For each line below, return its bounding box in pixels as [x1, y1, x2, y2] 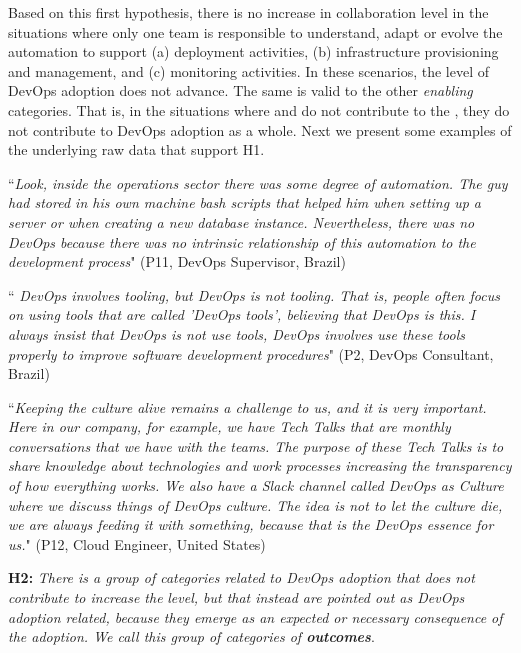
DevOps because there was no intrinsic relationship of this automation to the [8, 231, 476, 252]
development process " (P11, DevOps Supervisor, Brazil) [8, 251, 346, 272]
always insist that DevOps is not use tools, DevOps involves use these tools [8, 323, 465, 344]
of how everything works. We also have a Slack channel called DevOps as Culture [8, 475, 504, 496]
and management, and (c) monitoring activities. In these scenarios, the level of [8, 60, 490, 81]
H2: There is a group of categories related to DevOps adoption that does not [8, 567, 475, 588]
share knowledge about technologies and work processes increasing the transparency [8, 455, 512, 476]
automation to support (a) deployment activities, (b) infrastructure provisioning [8, 41, 499, 62]
